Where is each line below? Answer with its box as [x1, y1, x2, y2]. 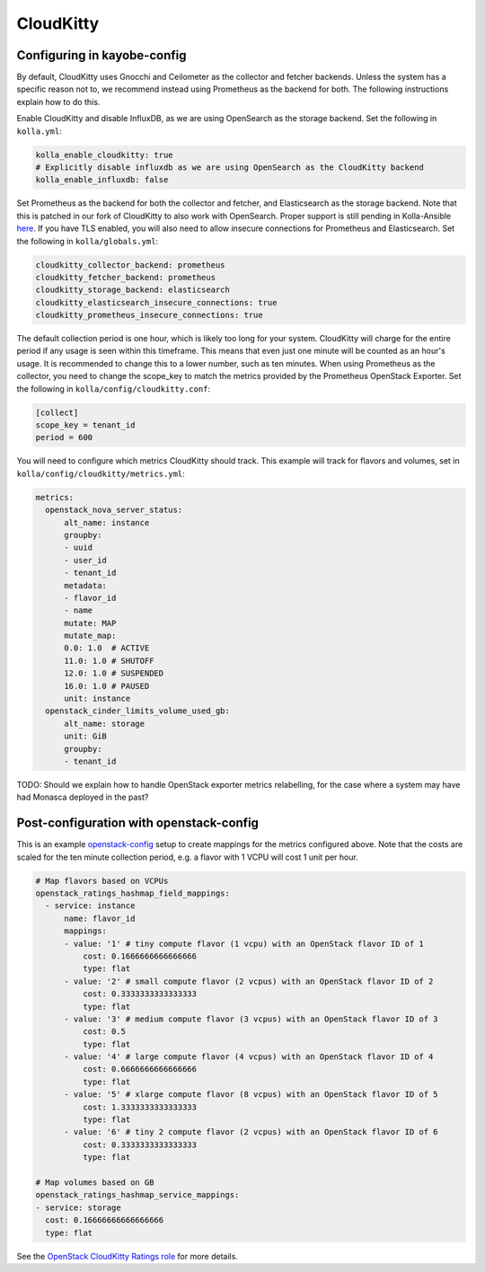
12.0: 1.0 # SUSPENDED [64, 668, 164, 678]
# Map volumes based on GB [35, 1178, 154, 1188]
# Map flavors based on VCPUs [35, 876, 169, 886]
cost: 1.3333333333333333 [82, 1101, 198, 1112]
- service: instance [45, 901, 136, 911]
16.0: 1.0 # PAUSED [64, 681, 150, 691]
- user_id [64, 555, 108, 565]
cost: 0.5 [82, 1027, 126, 1037]
